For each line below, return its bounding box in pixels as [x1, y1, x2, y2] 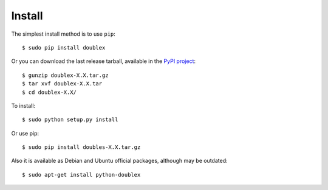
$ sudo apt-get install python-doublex [22, 171, 141, 178]
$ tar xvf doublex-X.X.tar [22, 80, 103, 87]
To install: [11, 102, 36, 109]
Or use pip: [11, 129, 39, 137]
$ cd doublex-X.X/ [22, 88, 77, 96]
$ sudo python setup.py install [22, 116, 118, 123]
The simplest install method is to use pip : [11, 30, 115, 38]
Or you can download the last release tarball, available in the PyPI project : [11, 57, 196, 65]
